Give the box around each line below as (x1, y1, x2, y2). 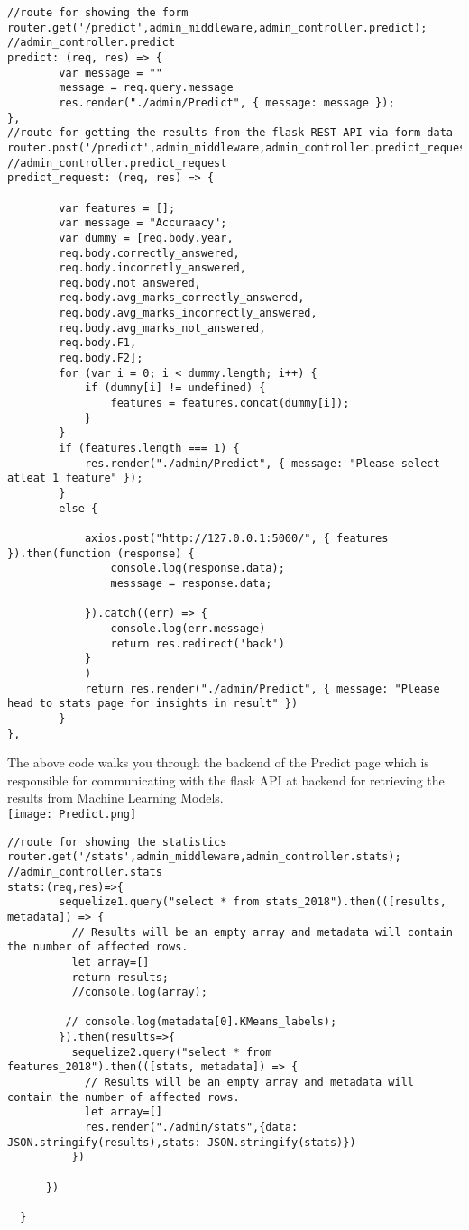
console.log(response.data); (110, 562, 285, 575)
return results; (71, 970, 169, 984)
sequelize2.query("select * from (71, 1045, 272, 1059)
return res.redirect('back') (110, 637, 285, 650)
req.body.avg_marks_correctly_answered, (59, 291, 305, 305)
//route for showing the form (7, 6, 189, 19)
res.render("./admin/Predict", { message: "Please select (84, 456, 440, 470)
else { (59, 501, 98, 515)
